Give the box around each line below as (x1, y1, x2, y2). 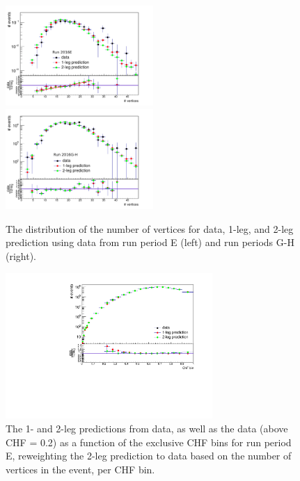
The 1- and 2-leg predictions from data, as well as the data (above (6, 421, 288, 435)
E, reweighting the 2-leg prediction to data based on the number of (6, 448, 292, 463)
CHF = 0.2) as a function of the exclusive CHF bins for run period (6, 434, 292, 449)
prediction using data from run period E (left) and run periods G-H (6, 235, 294, 250)
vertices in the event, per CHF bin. (6, 462, 155, 476)
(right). (6, 248, 37, 263)
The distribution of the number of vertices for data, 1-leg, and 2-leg (6, 221, 294, 236)
